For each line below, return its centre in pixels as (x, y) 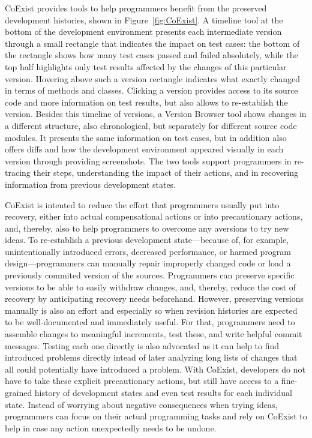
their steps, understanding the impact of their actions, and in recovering (166, 172)
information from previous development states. (91, 184)
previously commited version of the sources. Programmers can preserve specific (150, 275)
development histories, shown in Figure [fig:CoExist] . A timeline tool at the (144, 19)
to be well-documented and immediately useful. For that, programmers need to (150, 322)
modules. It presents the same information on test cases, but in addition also (146, 137)
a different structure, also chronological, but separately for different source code (151, 125)
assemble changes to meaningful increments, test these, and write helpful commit (154, 334)
